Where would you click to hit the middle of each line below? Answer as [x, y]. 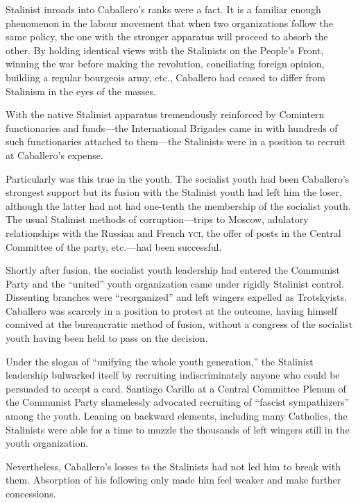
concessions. [31, 493]
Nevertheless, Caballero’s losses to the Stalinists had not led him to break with [173, 466]
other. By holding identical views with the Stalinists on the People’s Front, [165, 50]
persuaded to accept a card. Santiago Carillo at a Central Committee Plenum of [176, 388]
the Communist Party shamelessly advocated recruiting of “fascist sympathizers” [178, 402]
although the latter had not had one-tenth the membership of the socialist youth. [178, 205]
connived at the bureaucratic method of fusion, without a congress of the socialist [179, 324]
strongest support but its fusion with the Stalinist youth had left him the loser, [174, 192]
